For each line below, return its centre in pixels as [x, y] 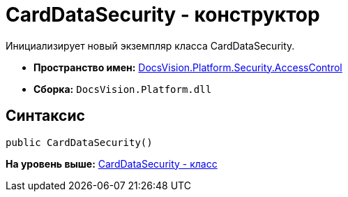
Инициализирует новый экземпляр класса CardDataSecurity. [150, 45]
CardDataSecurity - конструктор [163, 15]
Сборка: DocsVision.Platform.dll [123, 89]
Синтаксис [45, 116]
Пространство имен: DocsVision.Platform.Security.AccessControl [188, 67]
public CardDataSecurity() [79, 142]
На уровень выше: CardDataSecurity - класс [112, 163]
